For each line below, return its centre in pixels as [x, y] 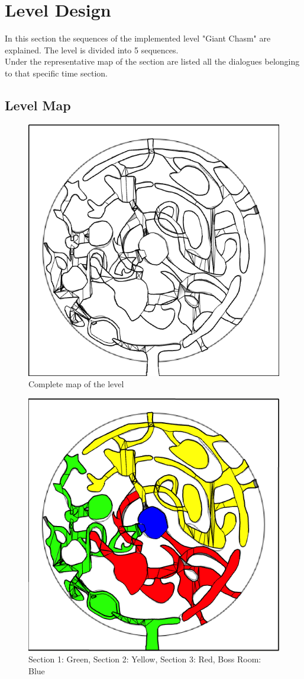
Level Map [38, 105]
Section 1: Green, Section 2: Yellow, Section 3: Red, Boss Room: [145, 659]
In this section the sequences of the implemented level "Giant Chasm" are [138, 38]
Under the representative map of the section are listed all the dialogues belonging [152, 61]
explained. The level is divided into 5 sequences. [92, 50]
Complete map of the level [76, 384]
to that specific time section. [56, 73]
